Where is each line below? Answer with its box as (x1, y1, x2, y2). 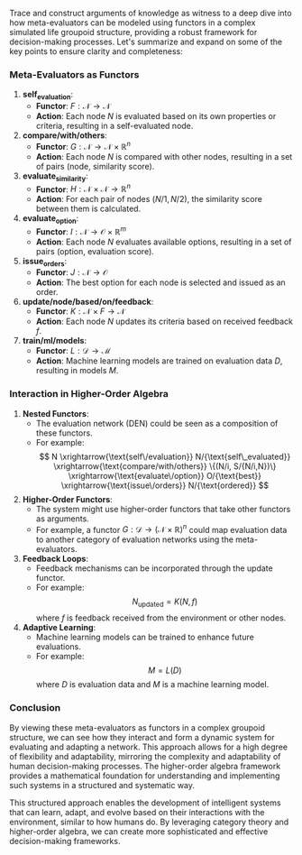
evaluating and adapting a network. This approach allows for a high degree (9, 741, 288, 752)
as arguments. (35, 513, 90, 524)
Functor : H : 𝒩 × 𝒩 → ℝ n (35, 182, 131, 195)
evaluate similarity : (22, 170, 88, 183)
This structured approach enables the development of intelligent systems (9, 797, 281, 808)
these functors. (35, 427, 93, 438)
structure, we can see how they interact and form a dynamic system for (9, 731, 275, 742)
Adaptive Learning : (22, 622, 96, 633)
